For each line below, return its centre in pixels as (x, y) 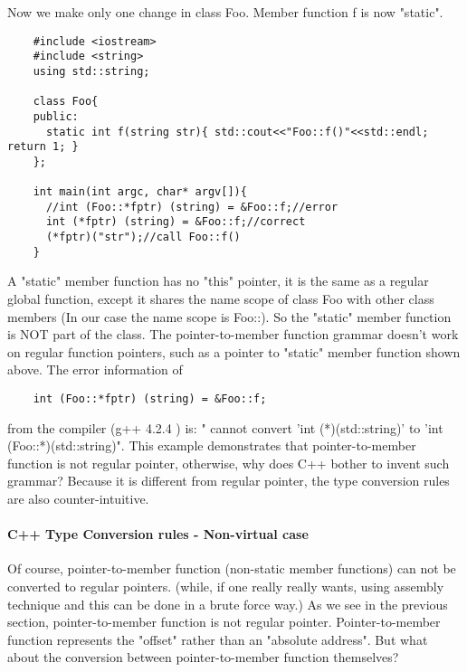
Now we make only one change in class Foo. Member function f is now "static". (225, 12)
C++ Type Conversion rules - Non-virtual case (158, 534)
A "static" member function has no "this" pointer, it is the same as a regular (218, 281)
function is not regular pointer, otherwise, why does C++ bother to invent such (229, 463)
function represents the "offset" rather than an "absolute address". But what (218, 639)
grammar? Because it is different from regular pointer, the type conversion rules (229, 481)
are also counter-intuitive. (78, 499)
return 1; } (43, 147)
